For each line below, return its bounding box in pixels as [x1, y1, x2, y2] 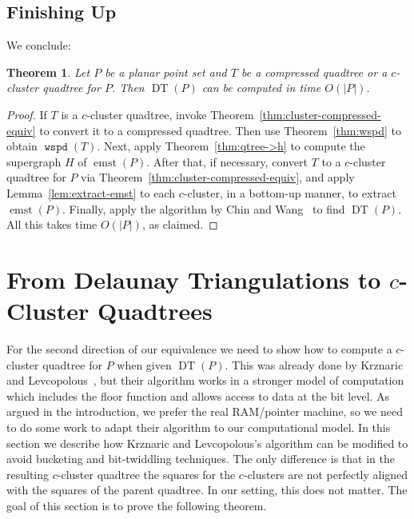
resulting [6, 465, 50, 482]
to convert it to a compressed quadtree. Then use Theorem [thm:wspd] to [39, 122, 401, 138]
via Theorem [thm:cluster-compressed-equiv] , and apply [81, 169, 355, 186]
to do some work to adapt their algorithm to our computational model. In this [6, 419, 391, 436]
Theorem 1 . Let [6, 63, 90, 80]
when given [117, 356, 172, 373]
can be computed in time [201, 79, 321, 96]
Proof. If [6, 106, 47, 122]
